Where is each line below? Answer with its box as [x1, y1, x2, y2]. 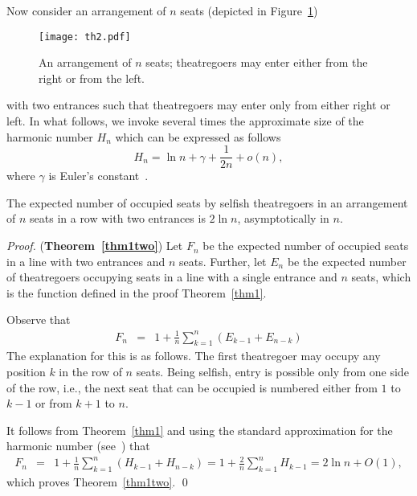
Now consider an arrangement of [6, 2, 166, 18]
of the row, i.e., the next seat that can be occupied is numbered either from [6, 379, 378, 396]
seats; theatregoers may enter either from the [145, 54, 368, 71]
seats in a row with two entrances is [30, 210, 206, 227]
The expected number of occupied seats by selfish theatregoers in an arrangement [6, 194, 408, 211]
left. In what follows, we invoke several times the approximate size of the [6, 113, 364, 129]
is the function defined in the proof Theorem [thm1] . [6, 284, 267, 301]
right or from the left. [39, 69, 145, 86]
